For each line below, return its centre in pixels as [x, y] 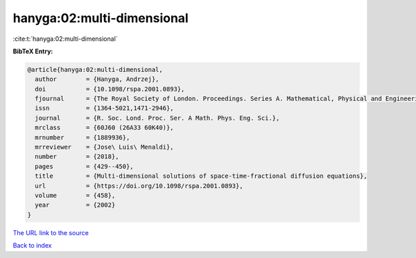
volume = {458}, [75, 195]
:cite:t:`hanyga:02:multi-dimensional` [65, 39]
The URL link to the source [51, 232]
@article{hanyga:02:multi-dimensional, [95, 70]
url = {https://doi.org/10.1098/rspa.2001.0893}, [139, 186]
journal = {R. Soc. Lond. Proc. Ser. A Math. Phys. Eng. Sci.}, [157, 118]
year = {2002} [75, 205]
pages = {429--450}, [85, 166]
